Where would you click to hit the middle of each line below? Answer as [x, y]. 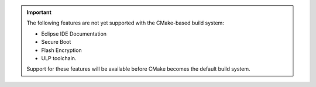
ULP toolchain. [59, 58]
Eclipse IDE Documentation [74, 34]
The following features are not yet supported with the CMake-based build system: [126, 23]
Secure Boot [56, 42]
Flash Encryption [61, 50]
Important [39, 12]
